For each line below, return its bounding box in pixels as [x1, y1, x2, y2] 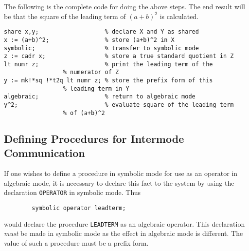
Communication [4, 145, 85, 160]
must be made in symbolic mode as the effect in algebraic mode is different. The [4, 228, 243, 238]
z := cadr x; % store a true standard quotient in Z [4, 53, 234, 60]
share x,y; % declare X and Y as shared [4, 28, 199, 36]
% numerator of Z [63, 69, 119, 76]
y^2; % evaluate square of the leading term [4, 101, 234, 109]
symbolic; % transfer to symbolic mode [4, 44, 199, 52]
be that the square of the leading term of [4, 11, 126, 21]
